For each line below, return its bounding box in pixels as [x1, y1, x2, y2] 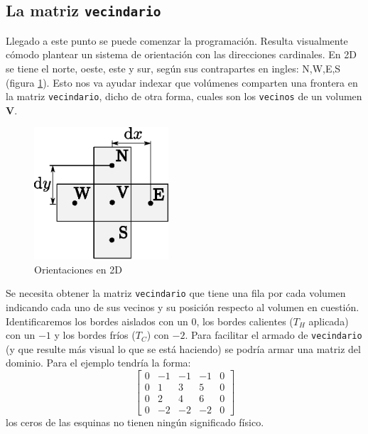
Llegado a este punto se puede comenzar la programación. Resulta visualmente [6, 33, 348, 48]
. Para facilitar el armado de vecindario [185, 327, 362, 342]
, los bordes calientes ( [196, 313, 293, 328]
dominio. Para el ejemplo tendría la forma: [6, 355, 191, 370]
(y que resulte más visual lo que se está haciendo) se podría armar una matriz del [6, 341, 361, 356]
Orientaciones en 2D [34, 261, 122, 276]
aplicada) [308, 313, 349, 328]
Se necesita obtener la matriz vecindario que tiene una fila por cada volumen [6, 286, 346, 300]
